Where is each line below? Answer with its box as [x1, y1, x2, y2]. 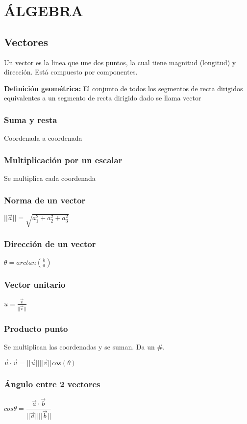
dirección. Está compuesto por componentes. [4, 67, 138, 77]
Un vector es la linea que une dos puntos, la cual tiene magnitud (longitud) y [4, 57, 236, 67]
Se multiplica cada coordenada [4, 173, 96, 183]
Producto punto [4, 322, 68, 334]
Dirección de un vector [4, 238, 96, 250]
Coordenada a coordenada [4, 133, 82, 143]
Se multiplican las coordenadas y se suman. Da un [4, 342, 155, 352]
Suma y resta [4, 113, 57, 125]
